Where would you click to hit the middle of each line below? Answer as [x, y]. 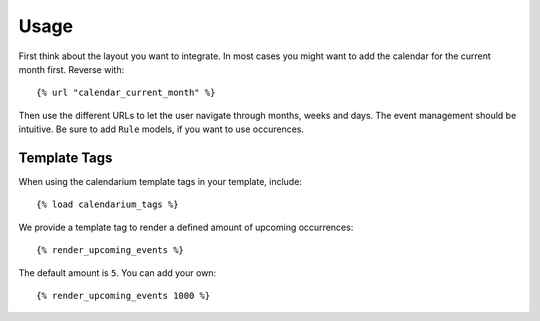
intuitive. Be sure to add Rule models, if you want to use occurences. [161, 129]
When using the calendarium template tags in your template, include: [160, 182]
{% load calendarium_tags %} [107, 204]
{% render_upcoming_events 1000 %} [123, 295]
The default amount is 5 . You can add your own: [117, 272]
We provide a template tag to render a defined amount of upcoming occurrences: [186, 227]
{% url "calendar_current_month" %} [126, 93]
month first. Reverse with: [71, 69]
